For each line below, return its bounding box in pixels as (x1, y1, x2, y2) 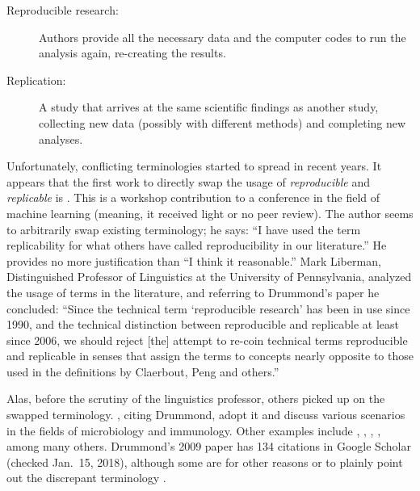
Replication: (6, 71, 66, 88)
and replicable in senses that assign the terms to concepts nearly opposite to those (6, 347, 414, 364)
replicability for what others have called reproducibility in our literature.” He (6, 237, 387, 254)
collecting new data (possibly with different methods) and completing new (39, 114, 406, 131)
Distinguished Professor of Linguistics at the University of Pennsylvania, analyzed (6, 268, 412, 285)
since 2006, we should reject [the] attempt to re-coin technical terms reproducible (6, 331, 408, 348)
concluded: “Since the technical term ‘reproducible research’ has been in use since (6, 300, 410, 317)
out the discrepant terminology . (6, 469, 166, 486)
